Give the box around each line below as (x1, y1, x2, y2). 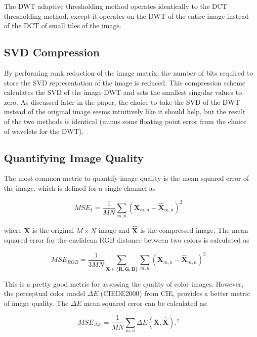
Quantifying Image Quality (4, 150, 144, 165)
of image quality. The (4, 297, 69, 308)
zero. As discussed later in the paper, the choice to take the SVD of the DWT (4, 96, 240, 107)
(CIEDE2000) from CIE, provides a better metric (100, 288, 250, 298)
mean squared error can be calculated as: (84, 297, 208, 308)
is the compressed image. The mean (140, 225, 248, 235)
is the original (32, 225, 74, 235)
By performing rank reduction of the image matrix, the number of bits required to (4, 67, 253, 78)
